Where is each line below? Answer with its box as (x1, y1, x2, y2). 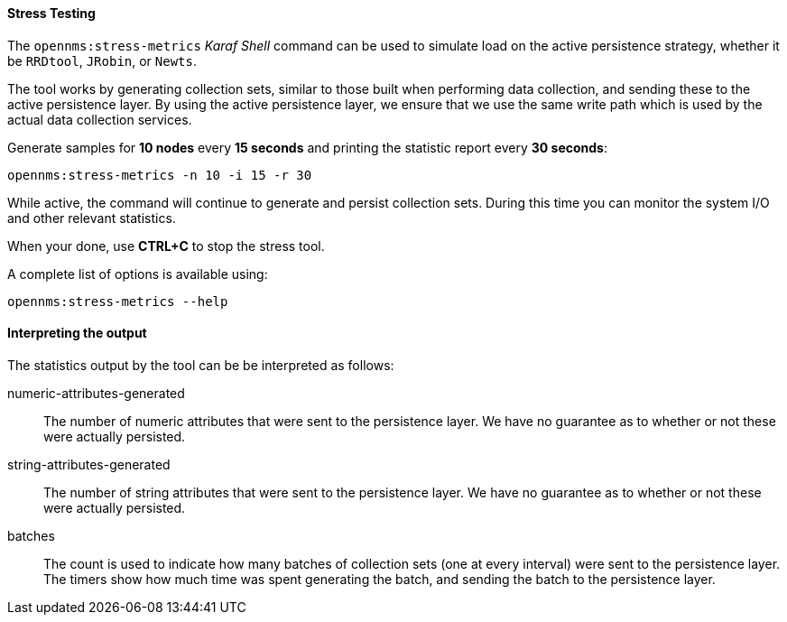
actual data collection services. (7, 111, 192, 127)
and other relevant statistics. (7, 209, 176, 226)
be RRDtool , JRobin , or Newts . (7, 52, 198, 69)
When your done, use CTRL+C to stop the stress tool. (7, 237, 325, 254)
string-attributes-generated (7, 456, 171, 472)
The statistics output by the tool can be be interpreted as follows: (7, 357, 394, 373)
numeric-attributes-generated (7, 385, 185, 401)
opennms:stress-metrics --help (7, 293, 228, 309)
